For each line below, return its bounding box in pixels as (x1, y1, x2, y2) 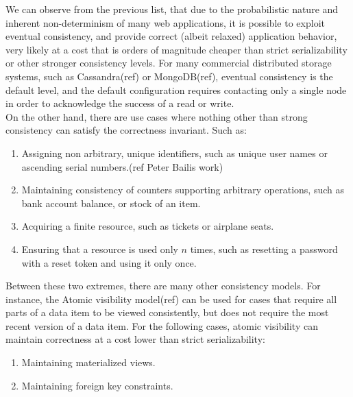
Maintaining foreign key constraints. (21, 378, 173, 392)
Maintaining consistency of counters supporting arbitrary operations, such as (21, 182, 345, 197)
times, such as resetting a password (190, 241, 338, 256)
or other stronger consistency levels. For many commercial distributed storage (5, 56, 332, 70)
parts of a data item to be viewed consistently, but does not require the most (5, 305, 329, 320)
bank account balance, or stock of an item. (21, 195, 201, 210)
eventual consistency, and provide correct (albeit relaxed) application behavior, (5, 29, 337, 43)
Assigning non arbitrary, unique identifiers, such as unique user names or (21, 145, 328, 160)
